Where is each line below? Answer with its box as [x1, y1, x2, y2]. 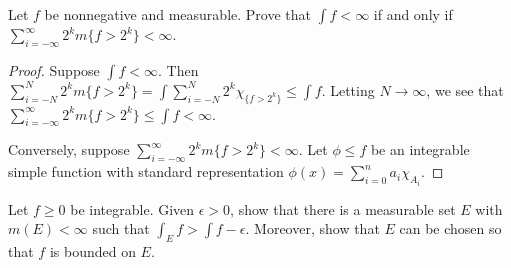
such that [92, 218, 150, 239]
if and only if [373, 4, 453, 24]
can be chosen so [399, 218, 502, 239]
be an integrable [370, 139, 470, 160]
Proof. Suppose [8, 59, 100, 80]
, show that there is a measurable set [230, 198, 456, 219]
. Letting [321, 79, 375, 100]
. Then [157, 59, 199, 80]
